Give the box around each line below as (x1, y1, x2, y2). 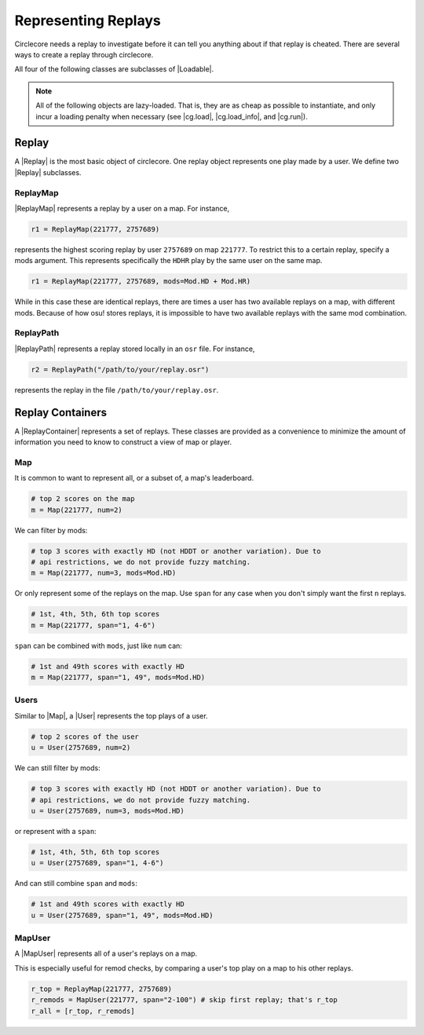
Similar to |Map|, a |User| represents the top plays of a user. (14, 711, 208, 720)
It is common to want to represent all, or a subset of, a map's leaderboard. (14, 474, 254, 483)
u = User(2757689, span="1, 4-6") (31, 858, 164, 868)
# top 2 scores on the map (31, 495, 135, 503)
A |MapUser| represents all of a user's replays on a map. (14, 949, 198, 958)
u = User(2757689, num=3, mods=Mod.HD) (31, 806, 185, 815)
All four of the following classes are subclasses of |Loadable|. (14, 64, 214, 74)
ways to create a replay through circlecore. (14, 49, 154, 59)
